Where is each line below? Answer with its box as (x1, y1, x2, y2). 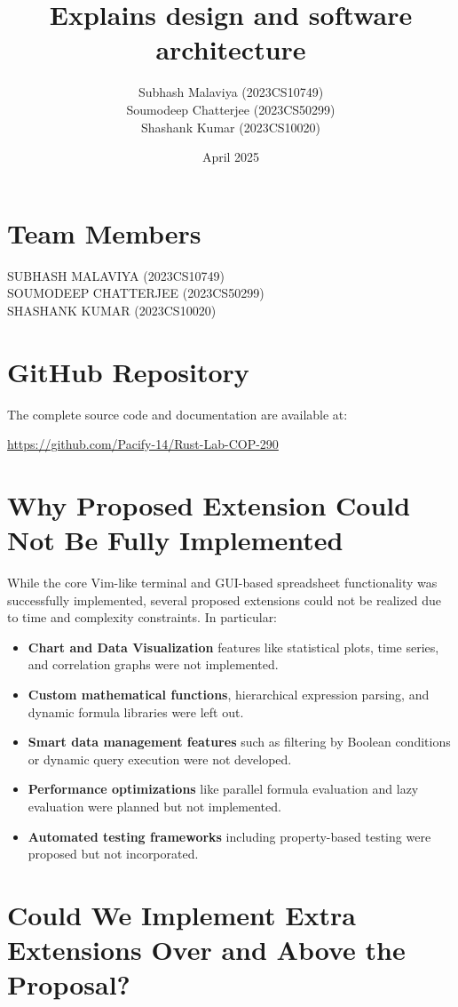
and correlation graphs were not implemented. (28, 655, 279, 674)
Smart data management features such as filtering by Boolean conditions (28, 732, 451, 751)
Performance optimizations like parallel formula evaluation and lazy (28, 779, 419, 798)
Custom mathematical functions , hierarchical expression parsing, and (28, 685, 430, 703)
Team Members (7, 214, 201, 251)
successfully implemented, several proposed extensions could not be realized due (7, 590, 442, 609)
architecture (155, 31, 306, 68)
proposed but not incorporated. (28, 844, 199, 863)
